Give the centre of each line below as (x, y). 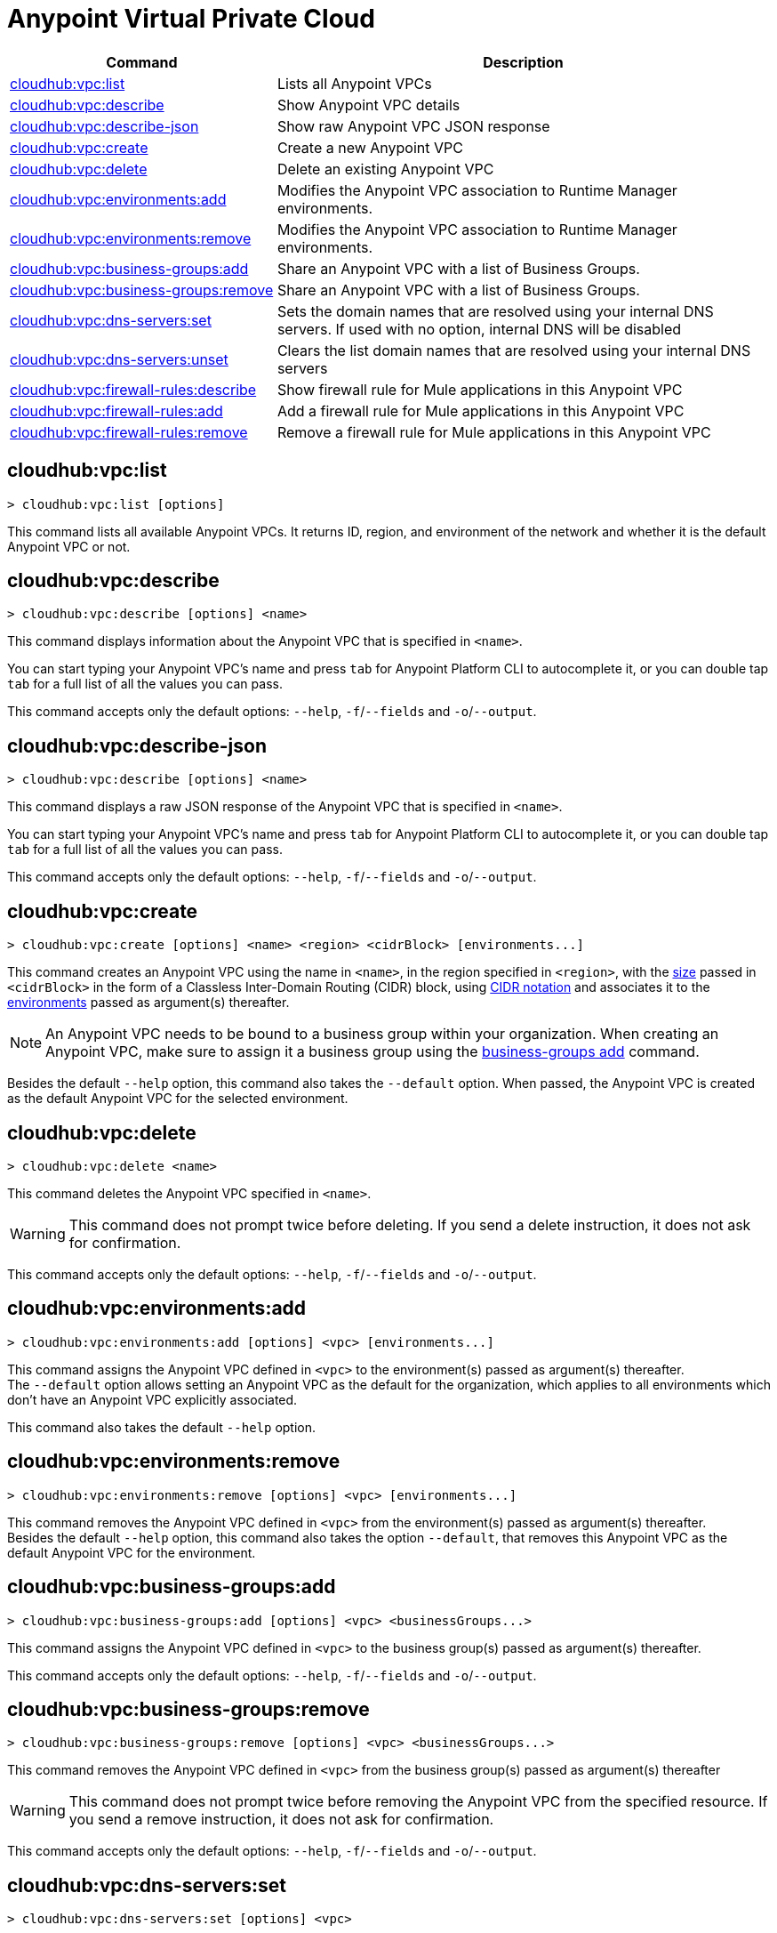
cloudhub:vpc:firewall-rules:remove (129, 432)
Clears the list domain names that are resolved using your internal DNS (514, 350)
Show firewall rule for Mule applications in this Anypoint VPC (480, 389)
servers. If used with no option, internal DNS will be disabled (479, 329)
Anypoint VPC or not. (69, 546)
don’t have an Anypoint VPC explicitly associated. (152, 1399)
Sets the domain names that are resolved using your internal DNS (495, 311)
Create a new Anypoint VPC (370, 147)
